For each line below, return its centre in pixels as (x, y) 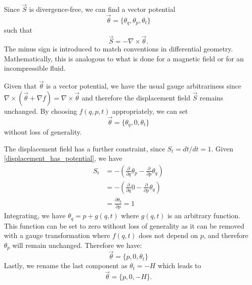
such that (18, 30)
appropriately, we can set (150, 111)
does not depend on (168, 235)
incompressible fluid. (35, 68)
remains (211, 97)
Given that (21, 86)
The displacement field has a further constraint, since (84, 148)
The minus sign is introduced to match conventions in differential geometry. (119, 49)
